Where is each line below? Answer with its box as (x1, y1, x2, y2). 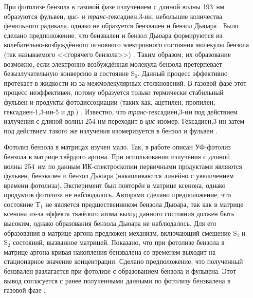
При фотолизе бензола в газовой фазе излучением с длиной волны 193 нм (4, 1, 224, 11)
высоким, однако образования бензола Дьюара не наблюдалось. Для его (4, 218, 217, 228)
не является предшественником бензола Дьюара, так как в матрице (45, 199, 244, 209)
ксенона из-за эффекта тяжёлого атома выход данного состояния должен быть (4, 208, 235, 219)
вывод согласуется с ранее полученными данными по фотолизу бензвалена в (4, 275, 231, 285)
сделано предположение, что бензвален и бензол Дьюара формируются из (4, 30, 222, 40)
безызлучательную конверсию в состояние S (4, 68, 135, 78)
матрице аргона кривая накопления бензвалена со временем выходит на (4, 246, 216, 257)
